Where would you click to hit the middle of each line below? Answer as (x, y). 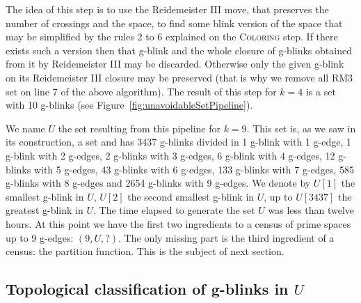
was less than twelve (311, 210)
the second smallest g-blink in (191, 196)
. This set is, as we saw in (301, 128)
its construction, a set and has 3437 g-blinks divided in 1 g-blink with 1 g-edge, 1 (179, 142)
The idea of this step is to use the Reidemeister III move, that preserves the (167, 9)
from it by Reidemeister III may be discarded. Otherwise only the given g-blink (175, 64)
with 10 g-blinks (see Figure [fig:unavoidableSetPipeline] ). (129, 105)
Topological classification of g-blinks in (147, 289)
